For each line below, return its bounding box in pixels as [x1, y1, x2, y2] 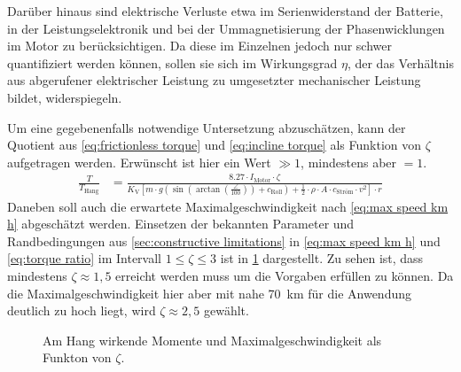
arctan [196, 184, 221, 194]
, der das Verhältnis [347, 53, 454, 72]
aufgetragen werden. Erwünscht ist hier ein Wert [7, 152, 271, 171]
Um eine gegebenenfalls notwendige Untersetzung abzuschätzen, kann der [7, 118, 406, 136]
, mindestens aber [301, 152, 397, 171]
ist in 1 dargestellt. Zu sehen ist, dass [220, 249, 424, 267]
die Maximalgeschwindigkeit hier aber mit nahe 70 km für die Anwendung [7, 283, 411, 302]
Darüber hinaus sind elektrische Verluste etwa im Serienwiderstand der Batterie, [7, 2, 443, 19]
